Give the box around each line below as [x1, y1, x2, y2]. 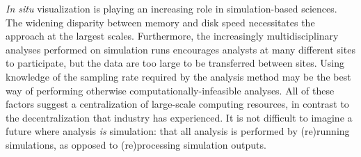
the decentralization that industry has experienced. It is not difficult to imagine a [6, 110, 353, 124]
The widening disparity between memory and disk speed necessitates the [6, 15, 315, 29]
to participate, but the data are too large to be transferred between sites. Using [6, 56, 345, 70]
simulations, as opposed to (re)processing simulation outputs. [6, 137, 266, 151]
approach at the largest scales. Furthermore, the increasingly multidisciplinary [6, 28, 339, 43]
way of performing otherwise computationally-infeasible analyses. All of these [6, 83, 335, 97]
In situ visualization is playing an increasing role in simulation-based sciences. [6, 1, 337, 15]
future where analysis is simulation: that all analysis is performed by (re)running [6, 124, 350, 138]
